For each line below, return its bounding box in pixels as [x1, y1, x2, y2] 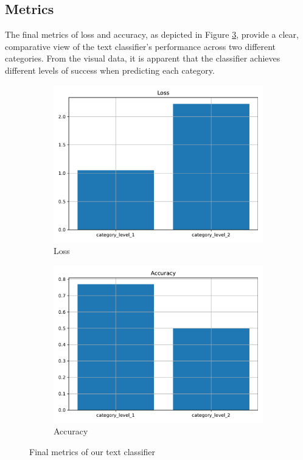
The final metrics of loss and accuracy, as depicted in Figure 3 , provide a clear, [5, 28, 299, 41]
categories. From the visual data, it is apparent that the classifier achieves [5, 52, 280, 65]
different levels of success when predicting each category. [5, 63, 215, 76]
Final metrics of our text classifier [29, 445, 156, 458]
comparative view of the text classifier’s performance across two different [5, 40, 276, 52]
